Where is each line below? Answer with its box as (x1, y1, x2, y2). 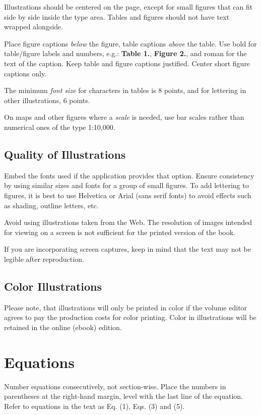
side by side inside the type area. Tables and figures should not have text (4, 11, 229, 22)
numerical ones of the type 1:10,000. (4, 121, 115, 132)
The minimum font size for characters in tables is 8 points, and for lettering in (4, 85, 246, 96)
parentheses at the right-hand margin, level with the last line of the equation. (4, 391, 243, 401)
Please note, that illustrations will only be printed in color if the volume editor (4, 302, 247, 312)
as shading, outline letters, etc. (4, 200, 99, 210)
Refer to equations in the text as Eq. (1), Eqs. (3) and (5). (4, 400, 185, 411)
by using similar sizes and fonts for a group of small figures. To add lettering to (4, 180, 249, 191)
